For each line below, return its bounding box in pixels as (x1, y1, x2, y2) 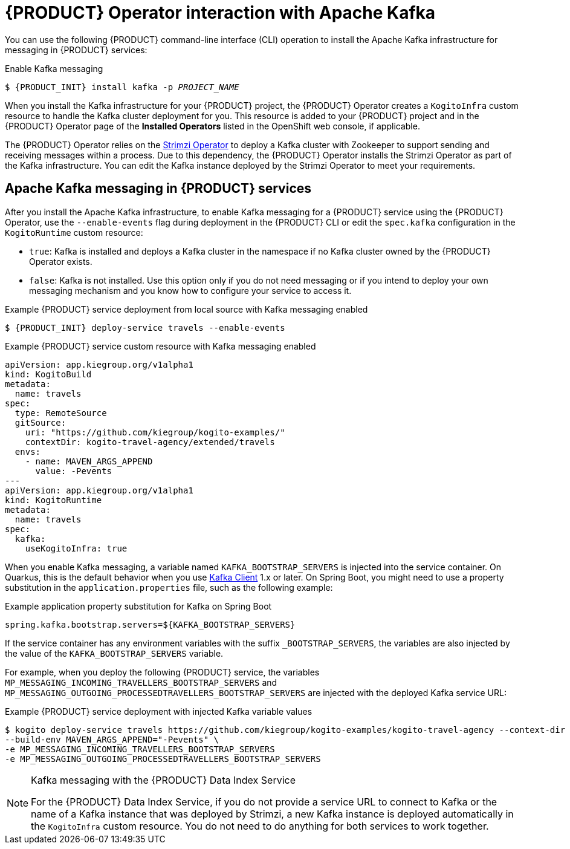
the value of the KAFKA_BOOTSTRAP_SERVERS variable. (5, 648, 224, 659)
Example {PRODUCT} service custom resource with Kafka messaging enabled (5, 340, 316, 351)
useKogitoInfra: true (25, 543, 128, 553)
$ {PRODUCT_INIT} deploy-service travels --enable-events (5, 322, 285, 333)
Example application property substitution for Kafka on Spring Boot (5, 600, 272, 611)
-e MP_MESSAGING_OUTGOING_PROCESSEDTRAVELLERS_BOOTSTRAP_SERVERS (5, 753, 321, 764)
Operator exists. (29, 256, 92, 267)
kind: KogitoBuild (5, 369, 92, 379)
